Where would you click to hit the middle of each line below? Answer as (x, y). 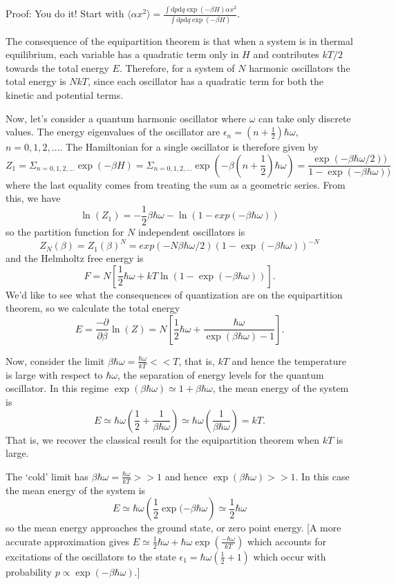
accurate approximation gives (68, 541)
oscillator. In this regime (57, 388)
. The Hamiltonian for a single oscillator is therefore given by (189, 147)
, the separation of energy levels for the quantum (221, 374)
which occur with (290, 556)
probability (29, 571)
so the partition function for (65, 232)
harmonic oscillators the (300, 67)
